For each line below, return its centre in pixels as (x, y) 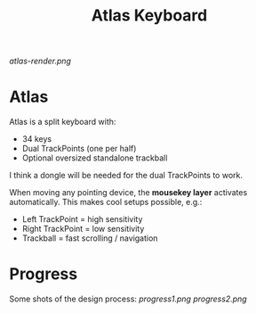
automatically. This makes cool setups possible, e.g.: (106, 202)
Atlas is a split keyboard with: (63, 122)
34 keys (36, 139)
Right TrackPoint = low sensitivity (83, 229)
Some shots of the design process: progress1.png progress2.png (128, 299)
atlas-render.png (40, 61)
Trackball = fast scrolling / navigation (90, 238)
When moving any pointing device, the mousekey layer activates (128, 193)
